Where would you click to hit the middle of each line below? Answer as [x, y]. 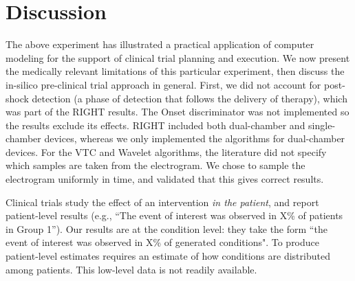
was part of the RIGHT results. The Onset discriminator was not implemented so [177, 112]
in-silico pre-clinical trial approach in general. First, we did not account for [163, 84]
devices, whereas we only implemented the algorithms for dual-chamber [195, 138]
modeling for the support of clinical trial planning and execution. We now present [178, 57]
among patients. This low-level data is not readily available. [131, 269]
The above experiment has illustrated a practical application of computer [160, 44]
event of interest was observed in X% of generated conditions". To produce [163, 242]
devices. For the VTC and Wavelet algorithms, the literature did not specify [166, 151]
